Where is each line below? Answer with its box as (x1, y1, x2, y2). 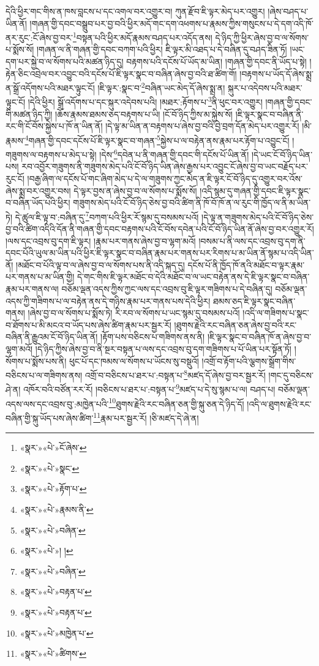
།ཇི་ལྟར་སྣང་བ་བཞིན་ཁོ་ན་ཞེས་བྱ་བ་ (207, 330, 312, 343)
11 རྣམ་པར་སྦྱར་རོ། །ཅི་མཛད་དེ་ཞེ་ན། (93, 409, 199, 424)
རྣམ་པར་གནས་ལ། (6, 282, 59, 295)
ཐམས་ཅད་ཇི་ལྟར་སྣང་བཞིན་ (212, 294, 296, 307)
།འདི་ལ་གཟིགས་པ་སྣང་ (242, 306, 309, 319)
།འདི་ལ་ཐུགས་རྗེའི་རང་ (247, 397, 312, 410)
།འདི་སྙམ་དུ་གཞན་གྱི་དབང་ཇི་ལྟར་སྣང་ (200, 184, 311, 197)
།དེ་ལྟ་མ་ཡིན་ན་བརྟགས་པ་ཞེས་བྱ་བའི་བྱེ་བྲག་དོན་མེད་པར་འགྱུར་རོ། (105, 119, 299, 132)
